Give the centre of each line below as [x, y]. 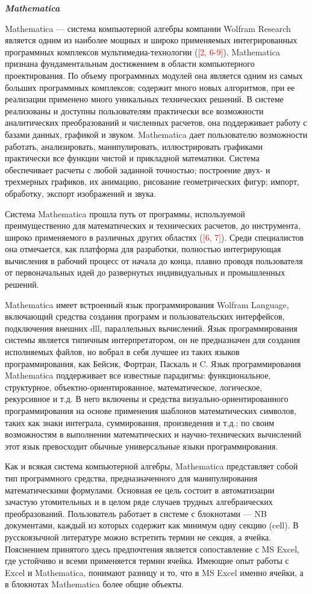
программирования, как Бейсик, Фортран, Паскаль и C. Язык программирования [153, 363]
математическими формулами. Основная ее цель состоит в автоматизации [140, 490]
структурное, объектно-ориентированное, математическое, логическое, [134, 387]
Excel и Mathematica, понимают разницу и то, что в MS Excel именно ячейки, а [154, 572]
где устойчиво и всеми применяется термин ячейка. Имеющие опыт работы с [147, 561]
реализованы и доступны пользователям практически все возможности [134, 110]
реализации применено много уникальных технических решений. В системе [144, 99]
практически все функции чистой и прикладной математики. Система [132, 158]
